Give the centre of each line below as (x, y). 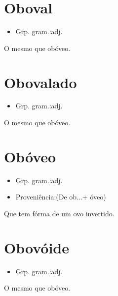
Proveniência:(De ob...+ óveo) (61, 197)
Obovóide (37, 247)
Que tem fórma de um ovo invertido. (59, 213)
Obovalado (40, 82)
